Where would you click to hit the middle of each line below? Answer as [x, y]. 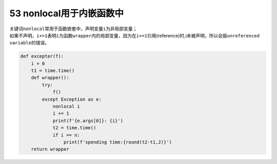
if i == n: [66, 135]
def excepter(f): [42, 56]
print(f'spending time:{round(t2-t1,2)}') [117, 142]
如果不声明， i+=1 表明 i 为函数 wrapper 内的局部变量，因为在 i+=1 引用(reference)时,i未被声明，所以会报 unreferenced [135, 35]
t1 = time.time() [53, 71]
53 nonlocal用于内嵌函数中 [67, 13]
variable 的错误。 [29, 43]
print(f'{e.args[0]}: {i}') [88, 121]
